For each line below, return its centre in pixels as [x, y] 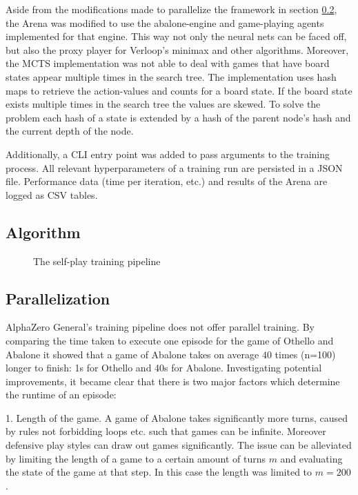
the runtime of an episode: [61, 395]
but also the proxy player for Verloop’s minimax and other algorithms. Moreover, [177, 49]
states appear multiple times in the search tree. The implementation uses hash [171, 76]
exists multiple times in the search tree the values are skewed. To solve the [163, 104]
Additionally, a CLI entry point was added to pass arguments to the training [168, 154]
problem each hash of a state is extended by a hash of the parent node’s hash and [178, 117]
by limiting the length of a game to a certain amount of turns [136, 458]
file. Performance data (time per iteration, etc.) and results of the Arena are [167, 181]
